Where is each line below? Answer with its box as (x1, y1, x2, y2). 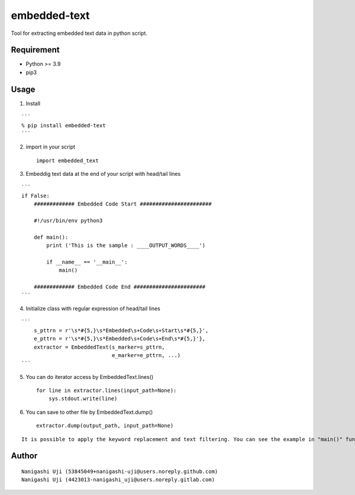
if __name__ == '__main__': (46, 259, 128, 265)
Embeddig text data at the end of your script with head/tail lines (25, 171, 181, 178)
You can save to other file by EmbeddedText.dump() (25, 409, 153, 416)
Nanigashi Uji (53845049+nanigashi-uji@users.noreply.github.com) (21, 468, 218, 475)
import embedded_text (36, 157, 99, 164)
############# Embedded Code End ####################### (33, 284, 206, 290)
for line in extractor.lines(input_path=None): (36, 387, 177, 394)
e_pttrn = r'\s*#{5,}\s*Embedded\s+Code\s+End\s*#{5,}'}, (33, 335, 206, 342)
